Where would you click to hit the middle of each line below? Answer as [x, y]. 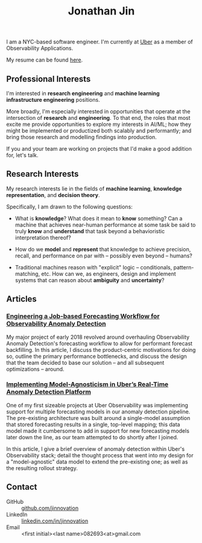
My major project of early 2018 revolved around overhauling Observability [98, 337]
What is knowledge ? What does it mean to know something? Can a [99, 218]
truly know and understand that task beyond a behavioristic [90, 231]
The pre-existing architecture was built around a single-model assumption [98, 418]
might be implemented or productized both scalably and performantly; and [99, 130]
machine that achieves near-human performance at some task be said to [105, 225]
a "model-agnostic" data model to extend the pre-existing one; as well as [97, 462]
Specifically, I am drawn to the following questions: [69, 207]
